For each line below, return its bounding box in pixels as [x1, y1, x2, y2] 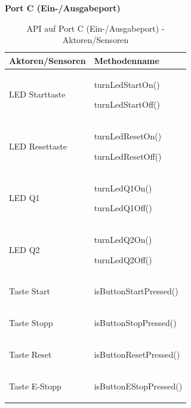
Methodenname [94, 54, 159, 66]
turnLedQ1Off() [94, 202, 152, 214]
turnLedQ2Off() [94, 253, 152, 266]
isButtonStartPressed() [94, 285, 178, 297]
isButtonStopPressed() [94, 316, 177, 329]
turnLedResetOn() [94, 130, 162, 142]
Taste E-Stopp [9, 379, 61, 392]
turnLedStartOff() [94, 98, 160, 111]
